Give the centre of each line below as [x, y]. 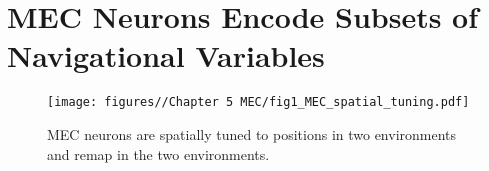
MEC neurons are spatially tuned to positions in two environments [252, 133]
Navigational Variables [166, 55]
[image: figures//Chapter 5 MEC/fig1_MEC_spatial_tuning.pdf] [258, 102]
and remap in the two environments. [158, 153]
